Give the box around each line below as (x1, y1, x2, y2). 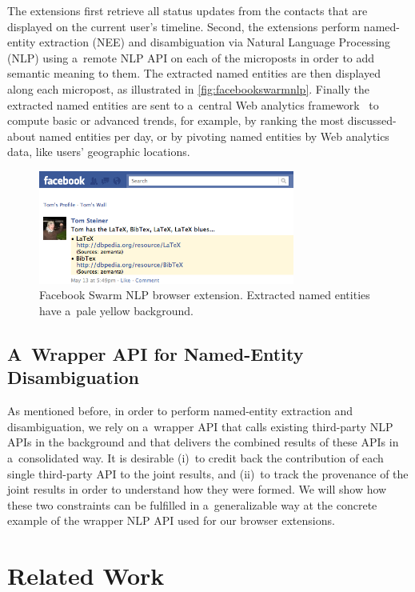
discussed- (347, 112, 397, 129)
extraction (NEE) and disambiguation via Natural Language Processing (39, 34, 391, 50)
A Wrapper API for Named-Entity (7, 341, 304, 366)
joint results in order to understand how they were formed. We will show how (7, 481, 387, 498)
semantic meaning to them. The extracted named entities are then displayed (7, 65, 381, 82)
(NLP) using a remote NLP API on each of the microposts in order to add (7, 49, 375, 66)
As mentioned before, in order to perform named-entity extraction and (7, 402, 353, 419)
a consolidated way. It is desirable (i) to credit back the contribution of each (7, 449, 384, 466)
